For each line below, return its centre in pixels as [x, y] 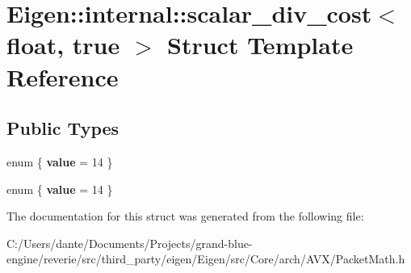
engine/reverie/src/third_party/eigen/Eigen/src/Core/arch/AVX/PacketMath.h [206, 259]
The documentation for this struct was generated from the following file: [185, 216]
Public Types [63, 128]
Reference [63, 76]
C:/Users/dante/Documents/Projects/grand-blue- [130, 243]
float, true [63, 45]
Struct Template [260, 45]
